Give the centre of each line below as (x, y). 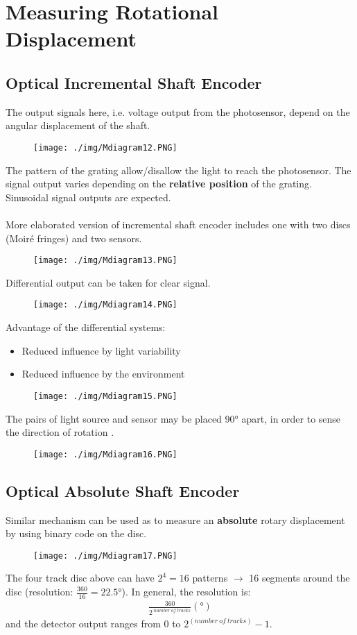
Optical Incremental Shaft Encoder (134, 82)
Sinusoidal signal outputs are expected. (88, 197)
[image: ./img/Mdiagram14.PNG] (105, 305)
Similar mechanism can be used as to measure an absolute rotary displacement (175, 519)
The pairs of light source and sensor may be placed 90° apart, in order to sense (173, 418)
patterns (210, 578)
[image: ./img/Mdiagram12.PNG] (105, 147)
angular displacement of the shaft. (78, 125)
